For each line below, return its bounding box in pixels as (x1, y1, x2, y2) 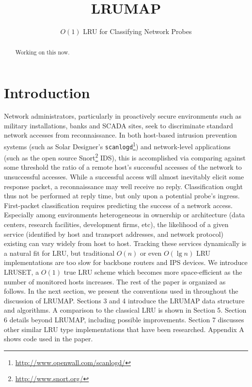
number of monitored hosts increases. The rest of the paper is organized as (4, 276, 226, 286)
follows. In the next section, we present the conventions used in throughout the (4, 286, 238, 296)
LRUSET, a (4, 266, 39, 277)
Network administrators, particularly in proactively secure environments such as (4, 111, 241, 121)
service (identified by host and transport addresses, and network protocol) (4, 229, 223, 239)
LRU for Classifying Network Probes (83, 26, 192, 36)
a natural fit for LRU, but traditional (4, 247, 115, 258)
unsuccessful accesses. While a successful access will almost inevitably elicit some (4, 172, 244, 182)
